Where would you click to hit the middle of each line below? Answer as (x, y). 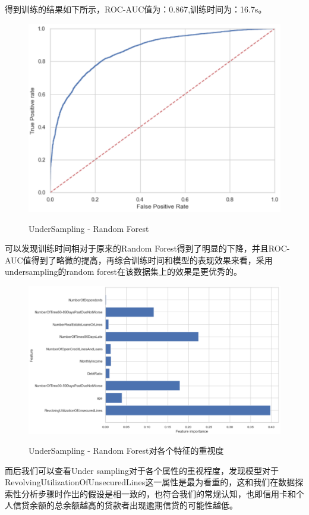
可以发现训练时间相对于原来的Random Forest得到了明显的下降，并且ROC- (147, 248)
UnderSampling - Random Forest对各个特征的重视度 (126, 450)
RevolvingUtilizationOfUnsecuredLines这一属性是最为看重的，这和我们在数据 (150, 482)
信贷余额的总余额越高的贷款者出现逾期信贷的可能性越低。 (125, 505)
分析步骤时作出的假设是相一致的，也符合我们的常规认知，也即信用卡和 (158, 493)
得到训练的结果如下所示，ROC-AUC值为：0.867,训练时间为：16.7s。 (136, 9)
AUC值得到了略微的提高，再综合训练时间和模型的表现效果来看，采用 (139, 260)
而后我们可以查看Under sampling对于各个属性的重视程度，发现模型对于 (142, 470)
